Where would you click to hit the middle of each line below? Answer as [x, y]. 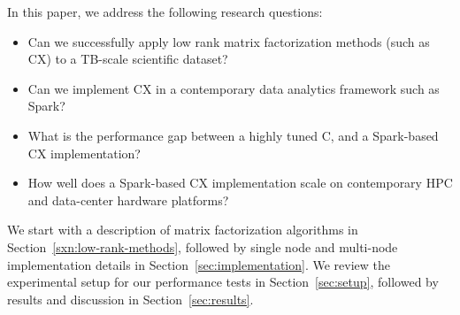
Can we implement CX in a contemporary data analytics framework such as [234, 88]
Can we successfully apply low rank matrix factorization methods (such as [229, 41]
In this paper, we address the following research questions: [165, 12]
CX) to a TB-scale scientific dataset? [128, 59]
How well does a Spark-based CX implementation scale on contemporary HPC [240, 183]
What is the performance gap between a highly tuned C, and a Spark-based [233, 135]
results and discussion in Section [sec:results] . [130, 299]
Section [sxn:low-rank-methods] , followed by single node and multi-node [203, 246]
